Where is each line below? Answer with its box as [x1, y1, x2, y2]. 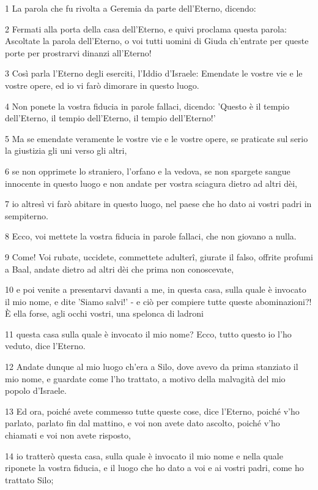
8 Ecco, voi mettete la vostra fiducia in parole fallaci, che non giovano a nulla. [5, 230, 297, 243]
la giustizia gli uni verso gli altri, [5, 144, 127, 157]
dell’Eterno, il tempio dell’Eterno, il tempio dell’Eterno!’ [5, 111, 216, 124]
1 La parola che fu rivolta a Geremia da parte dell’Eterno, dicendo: [5, 2, 256, 14]
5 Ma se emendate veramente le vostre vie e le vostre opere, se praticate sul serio [5, 132, 308, 145]
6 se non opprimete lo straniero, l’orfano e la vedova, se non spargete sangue [5, 164, 290, 177]
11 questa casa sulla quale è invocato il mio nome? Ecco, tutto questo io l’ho [5, 327, 292, 340]
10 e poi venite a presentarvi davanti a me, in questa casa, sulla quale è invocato [5, 283, 306, 296]
